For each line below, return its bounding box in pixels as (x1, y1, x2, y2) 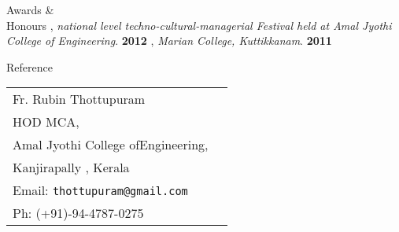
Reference (6, 58, 53, 75)
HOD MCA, (13, 112, 79, 131)
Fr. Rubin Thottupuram (13, 90, 146, 109)
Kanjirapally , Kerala (13, 158, 130, 177)
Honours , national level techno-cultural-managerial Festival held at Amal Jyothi (6, 17, 392, 33)
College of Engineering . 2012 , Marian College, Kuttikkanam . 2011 (6, 32, 332, 49)
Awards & (6, 2, 54, 17)
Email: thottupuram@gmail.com (13, 181, 188, 200)
